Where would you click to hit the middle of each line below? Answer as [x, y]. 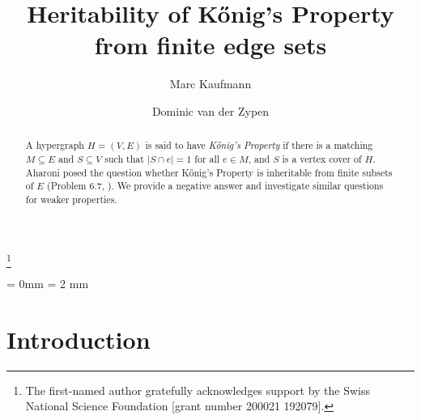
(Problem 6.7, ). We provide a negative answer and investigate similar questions [215, 186]
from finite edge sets [210, 45]
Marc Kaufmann [210, 84]
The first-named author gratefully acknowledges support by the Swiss [198, 390]
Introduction [79, 339]
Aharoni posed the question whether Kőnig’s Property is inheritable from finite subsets [209, 172]
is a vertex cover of [322, 158]
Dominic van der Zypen [210, 110]
